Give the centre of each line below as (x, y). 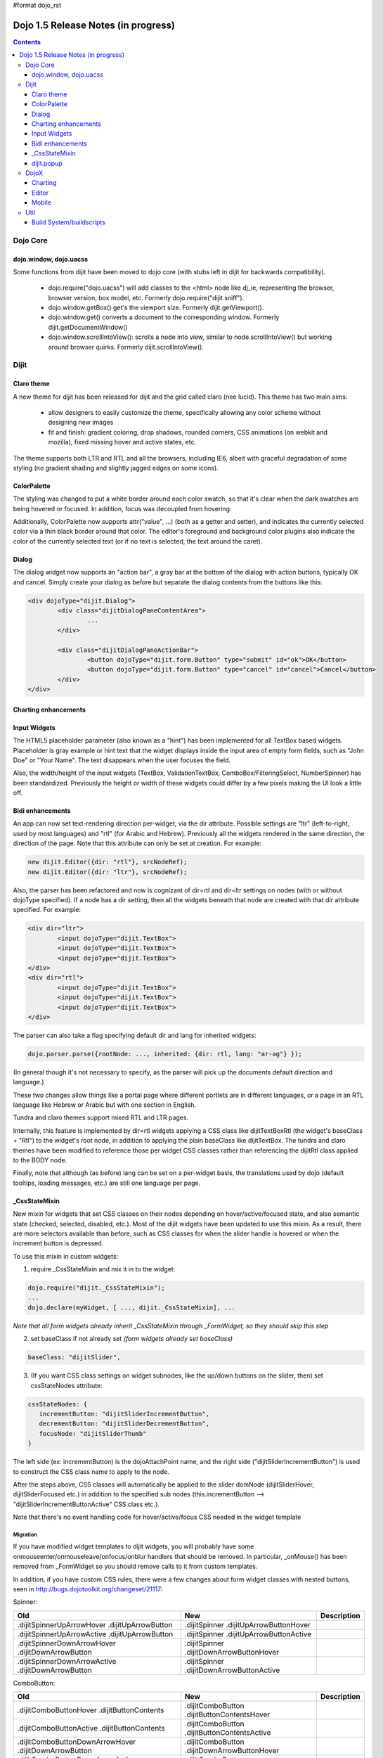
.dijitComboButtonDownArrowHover (77, 1742)
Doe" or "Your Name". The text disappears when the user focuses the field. (122, 760)
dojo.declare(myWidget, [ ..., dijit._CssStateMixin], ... (131, 1307)
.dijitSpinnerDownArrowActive (67, 1661)
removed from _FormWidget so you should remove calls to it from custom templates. (135, 1566)
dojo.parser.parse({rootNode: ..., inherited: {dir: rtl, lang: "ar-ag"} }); (165, 1054)
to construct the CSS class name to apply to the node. (91, 1471)
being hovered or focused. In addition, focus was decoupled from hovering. (122, 508)
